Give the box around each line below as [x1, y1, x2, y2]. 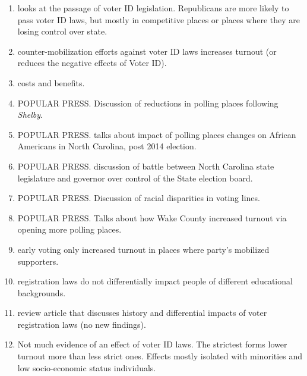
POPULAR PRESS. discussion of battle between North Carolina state [17, 159, 274, 172]
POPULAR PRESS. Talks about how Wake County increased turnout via [17, 211, 287, 224]
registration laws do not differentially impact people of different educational [17, 275, 293, 287]
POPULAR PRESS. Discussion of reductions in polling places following [17, 96, 278, 109]
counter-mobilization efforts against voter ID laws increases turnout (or [17, 45, 277, 57]
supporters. [17, 255, 59, 267]
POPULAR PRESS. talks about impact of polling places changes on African [17, 128, 296, 140]
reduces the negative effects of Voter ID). [17, 57, 167, 69]
